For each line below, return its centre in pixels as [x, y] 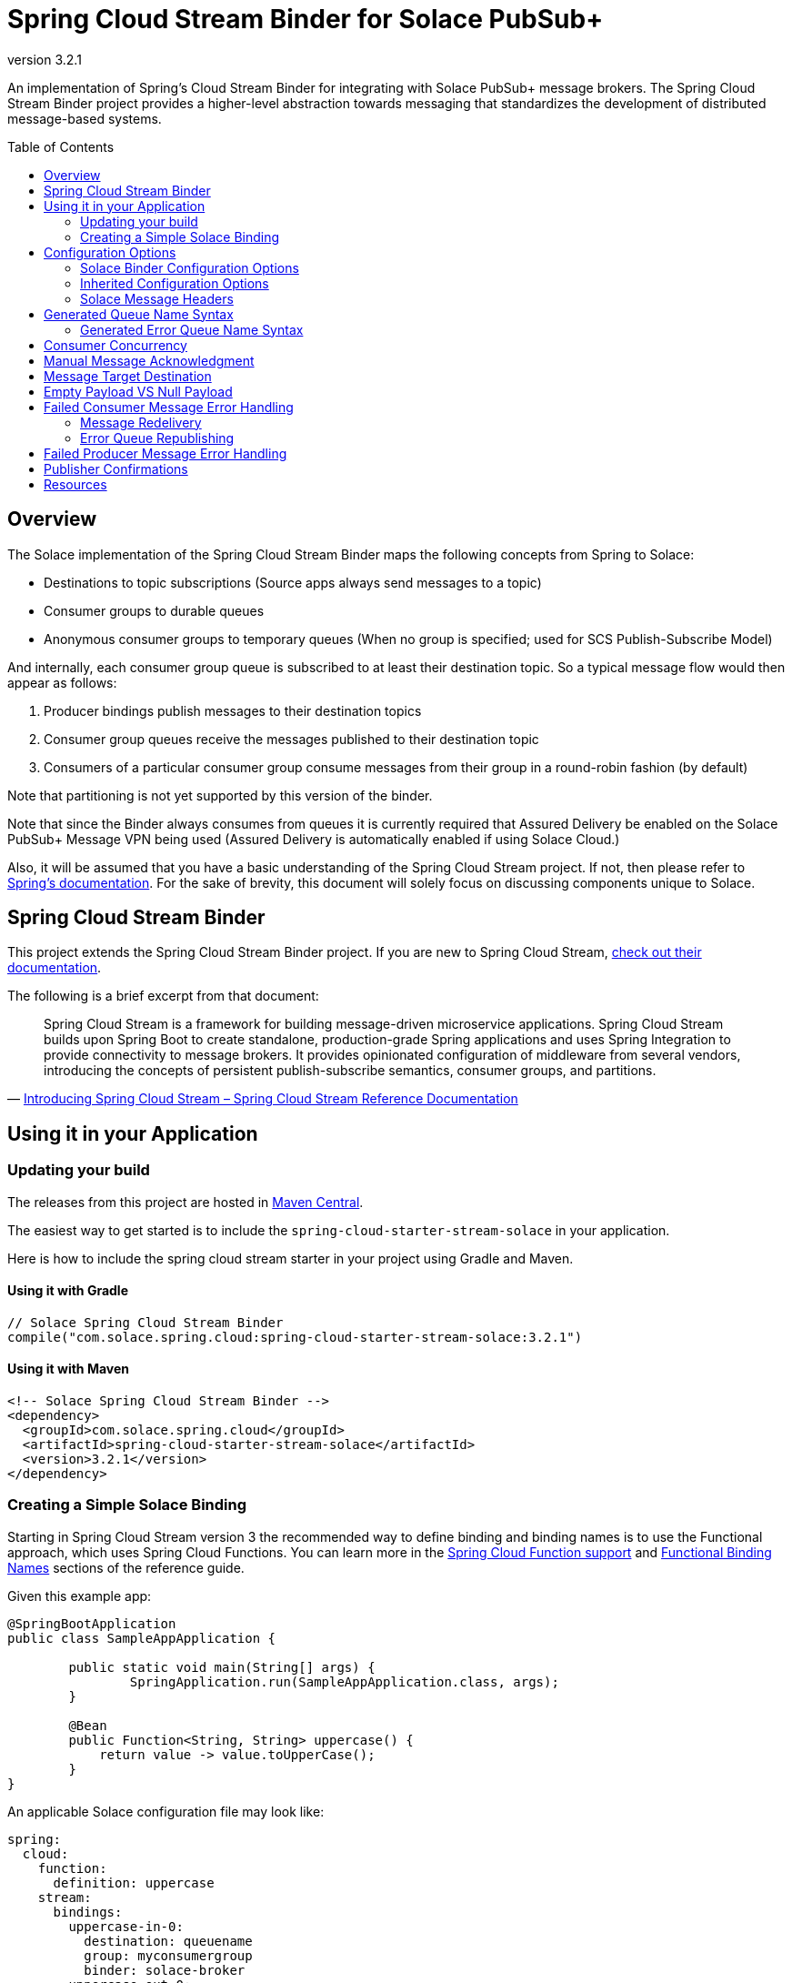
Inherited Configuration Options [175, 283]
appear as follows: [62, 682]
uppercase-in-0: [126, 1926]
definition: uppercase [134, 1882]
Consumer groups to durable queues [154, 610]
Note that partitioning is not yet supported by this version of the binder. [220, 795]
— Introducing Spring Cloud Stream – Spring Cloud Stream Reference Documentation [263, 1099]
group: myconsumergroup [168, 1955]
